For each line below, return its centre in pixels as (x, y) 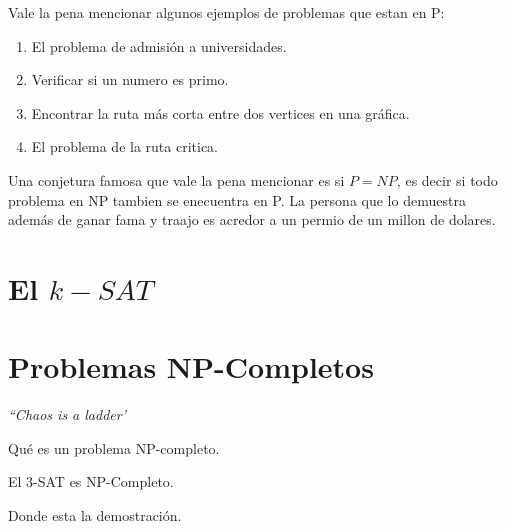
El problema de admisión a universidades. (159, 45)
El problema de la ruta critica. (125, 146)
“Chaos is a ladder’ (67, 414)
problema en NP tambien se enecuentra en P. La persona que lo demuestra (237, 199)
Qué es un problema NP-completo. (114, 447)
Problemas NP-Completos (191, 366)
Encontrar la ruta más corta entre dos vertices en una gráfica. (220, 112)
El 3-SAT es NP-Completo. (91, 481)
